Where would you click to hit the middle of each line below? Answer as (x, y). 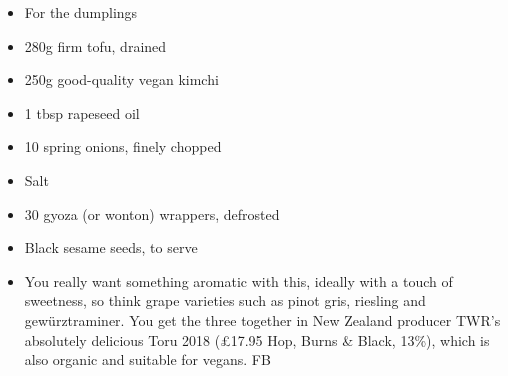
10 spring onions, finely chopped (123, 146)
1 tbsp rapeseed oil (82, 112)
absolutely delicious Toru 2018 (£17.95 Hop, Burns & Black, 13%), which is (257, 339)
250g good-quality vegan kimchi (121, 79)
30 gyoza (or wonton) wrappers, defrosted (152, 213)
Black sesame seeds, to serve (111, 247)
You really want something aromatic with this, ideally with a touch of (238, 280)
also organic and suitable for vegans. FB (147, 359)
